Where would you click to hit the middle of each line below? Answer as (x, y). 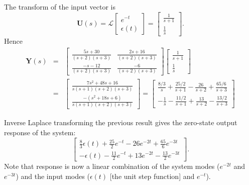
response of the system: (40, 132)
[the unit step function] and (152, 176)
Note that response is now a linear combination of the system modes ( (112, 166)
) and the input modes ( (53, 176)
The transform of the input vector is (60, 7)
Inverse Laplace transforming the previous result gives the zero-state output (121, 122)
